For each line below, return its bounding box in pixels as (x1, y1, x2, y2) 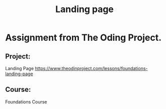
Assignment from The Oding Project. (5, 32, 162, 43)
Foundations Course (5, 98, 47, 104)
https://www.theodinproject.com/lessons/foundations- (35, 66, 148, 71)
